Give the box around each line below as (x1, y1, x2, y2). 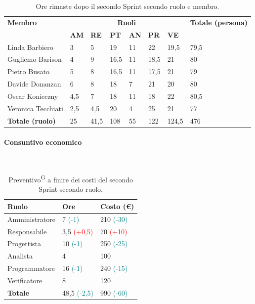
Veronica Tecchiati (7, 103, 63, 113)
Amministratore (7, 214, 55, 224)
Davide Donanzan (7, 79, 61, 89)
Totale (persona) (190, 17, 248, 27)
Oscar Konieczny (7, 90, 58, 101)
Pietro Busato (7, 66, 49, 77)
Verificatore (7, 275, 42, 285)
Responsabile (7, 226, 47, 236)
